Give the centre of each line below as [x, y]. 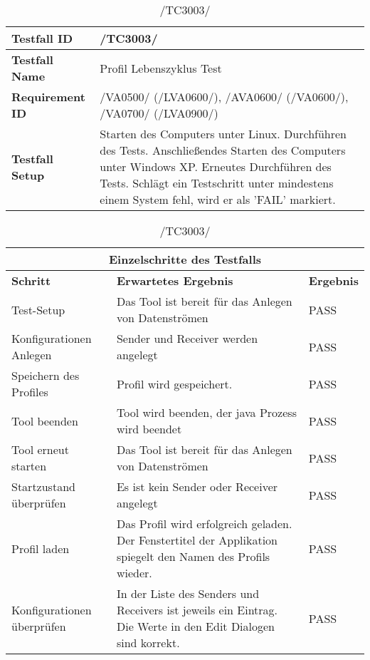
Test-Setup [38, 309]
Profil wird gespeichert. [174, 383]
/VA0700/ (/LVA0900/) [159, 113]
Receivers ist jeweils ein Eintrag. [197, 610]
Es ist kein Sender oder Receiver [197, 486]
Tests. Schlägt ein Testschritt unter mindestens [217, 183]
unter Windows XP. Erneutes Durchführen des [216, 166]
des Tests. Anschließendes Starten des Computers [223, 150]
